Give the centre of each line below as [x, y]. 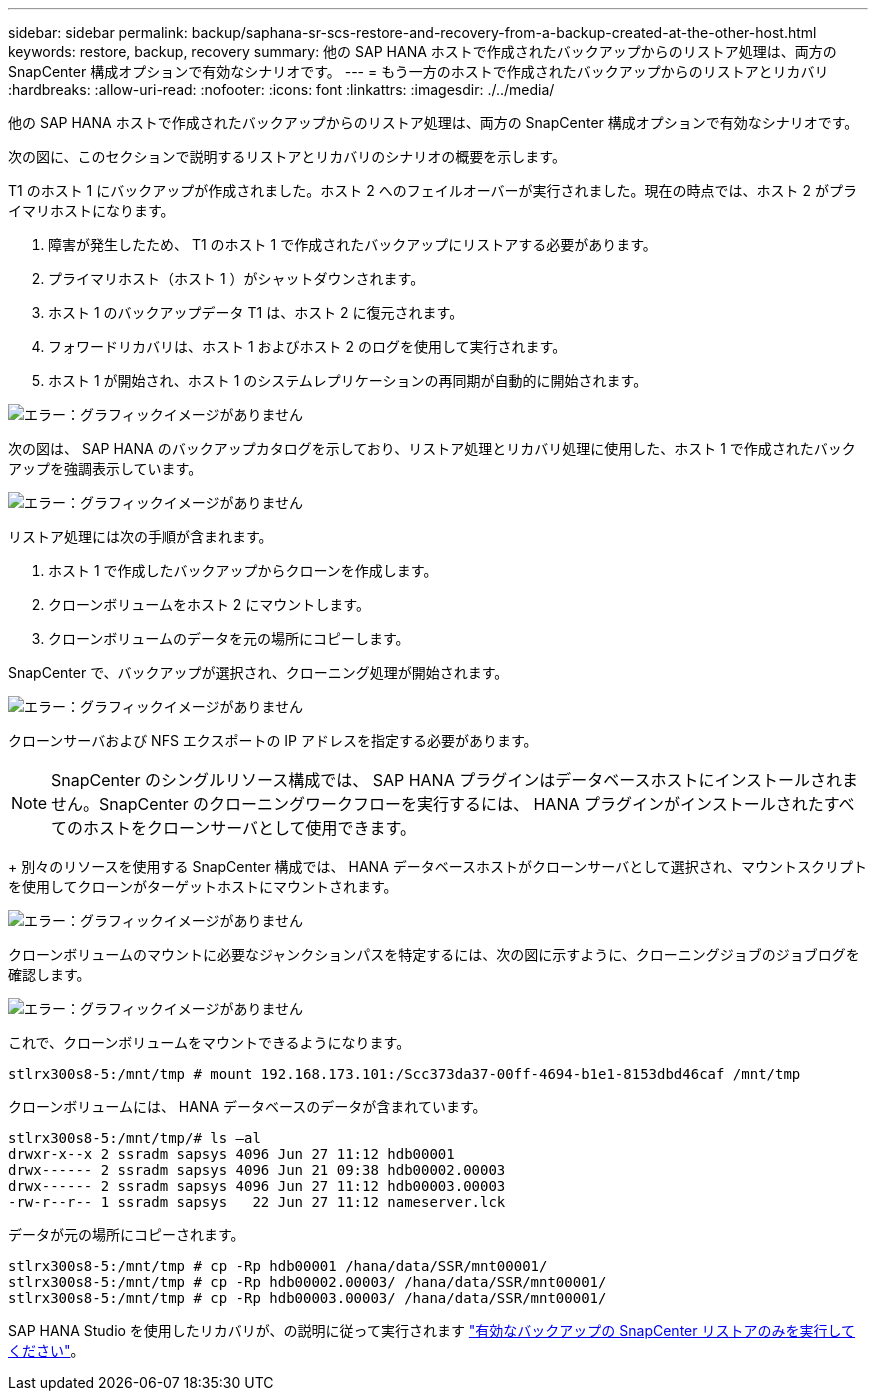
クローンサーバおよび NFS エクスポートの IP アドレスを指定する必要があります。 [273, 740]
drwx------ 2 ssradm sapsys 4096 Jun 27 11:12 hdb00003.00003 [257, 1186]
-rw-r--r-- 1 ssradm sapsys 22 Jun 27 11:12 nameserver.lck [257, 1202]
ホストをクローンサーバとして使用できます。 [250, 828]
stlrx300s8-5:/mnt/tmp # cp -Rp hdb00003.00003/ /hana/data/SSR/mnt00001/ [307, 1298]
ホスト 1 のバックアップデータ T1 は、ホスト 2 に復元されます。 [256, 312]
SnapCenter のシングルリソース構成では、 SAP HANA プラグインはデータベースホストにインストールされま [455, 780]
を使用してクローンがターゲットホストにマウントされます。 [203, 886]
